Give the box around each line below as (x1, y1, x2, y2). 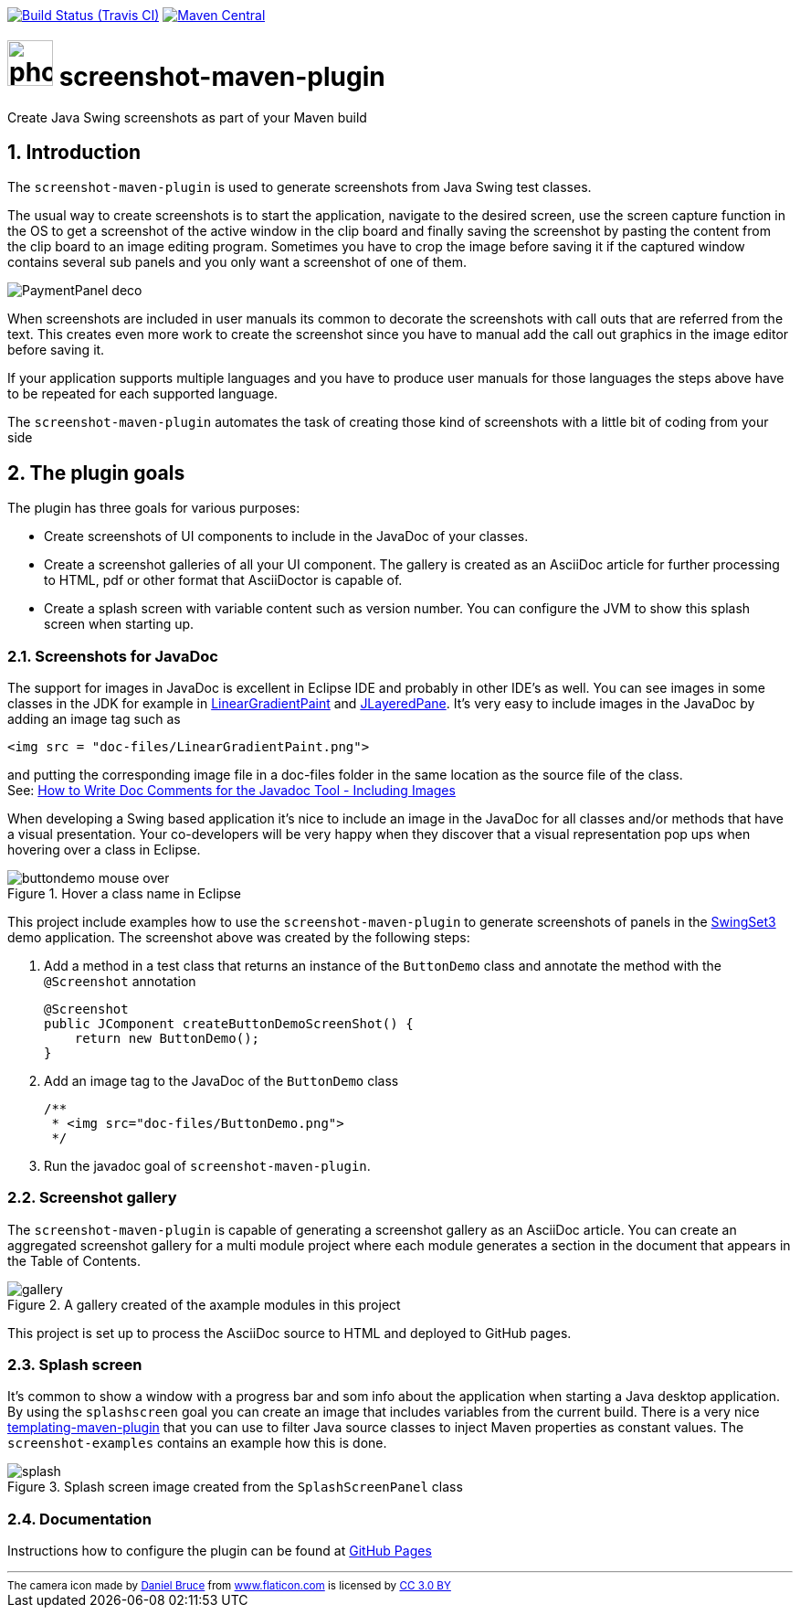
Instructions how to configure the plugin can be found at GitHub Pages (7, 1543, 432, 1559)
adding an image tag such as (7, 710, 181, 727)
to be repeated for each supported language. (7, 386, 279, 402)
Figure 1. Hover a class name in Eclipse (7, 885, 241, 901)
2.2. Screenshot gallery (7, 1188, 177, 1207)
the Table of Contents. (7, 1252, 142, 1269)
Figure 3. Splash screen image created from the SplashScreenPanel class (7, 1479, 463, 1495)
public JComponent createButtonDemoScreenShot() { (44, 1015, 414, 1031)
